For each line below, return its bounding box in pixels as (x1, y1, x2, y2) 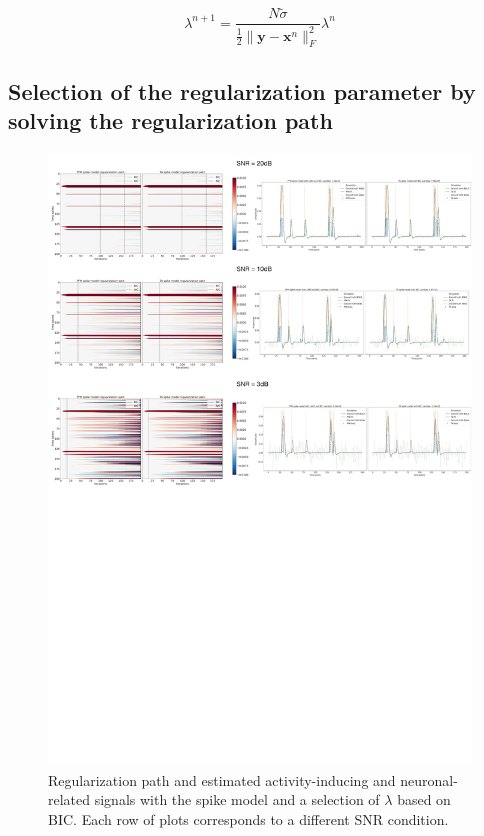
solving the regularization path (8, 105, 333, 136)
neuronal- (400, 769, 458, 790)
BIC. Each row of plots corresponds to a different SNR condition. (48, 809, 449, 830)
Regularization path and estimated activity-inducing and (48, 769, 396, 790)
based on (397, 789, 451, 810)
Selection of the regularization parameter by (8, 75, 476, 106)
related (48, 789, 91, 810)
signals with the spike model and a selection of (94, 789, 380, 810)
